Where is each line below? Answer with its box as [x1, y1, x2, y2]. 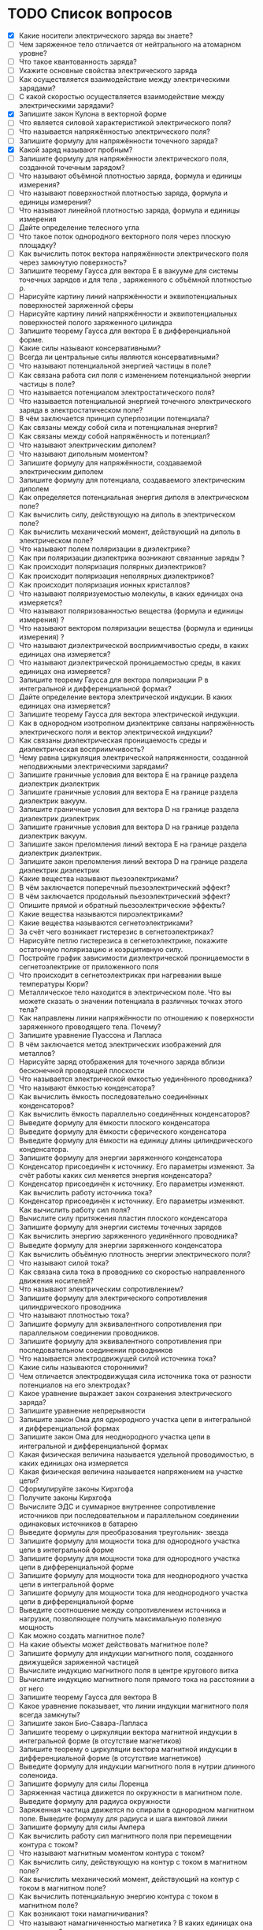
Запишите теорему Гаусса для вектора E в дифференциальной [18, 326, 232, 335]
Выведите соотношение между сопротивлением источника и [18, 1606, 227, 1615]
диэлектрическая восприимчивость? [18, 745, 145, 754]
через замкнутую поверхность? [18, 257, 128, 268]
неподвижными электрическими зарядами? [18, 761, 169, 772]
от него [18, 1684, 44, 1693]
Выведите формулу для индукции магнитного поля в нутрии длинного [18, 1761, 256, 1771]
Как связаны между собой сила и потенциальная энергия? [18, 422, 218, 432]
